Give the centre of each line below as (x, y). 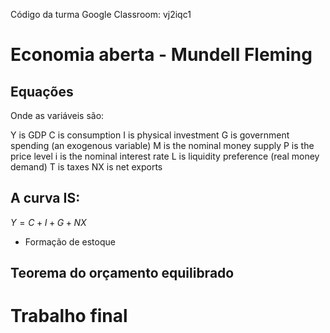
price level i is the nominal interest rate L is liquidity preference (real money (165, 156)
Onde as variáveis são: (57, 115)
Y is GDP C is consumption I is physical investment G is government (150, 135)
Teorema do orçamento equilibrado (122, 273)
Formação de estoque (70, 241)
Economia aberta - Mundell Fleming (161, 55)
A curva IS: (45, 198)
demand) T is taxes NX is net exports (86, 167)
